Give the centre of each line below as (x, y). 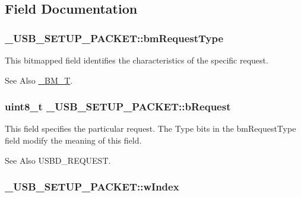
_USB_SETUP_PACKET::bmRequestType (114, 38)
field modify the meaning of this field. (73, 140)
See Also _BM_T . (39, 80)
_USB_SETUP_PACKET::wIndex (92, 187)
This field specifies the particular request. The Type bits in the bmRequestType (150, 128)
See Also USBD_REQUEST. (58, 160)
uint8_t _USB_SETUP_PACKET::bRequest (118, 107)
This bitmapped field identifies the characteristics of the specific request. (137, 60)
